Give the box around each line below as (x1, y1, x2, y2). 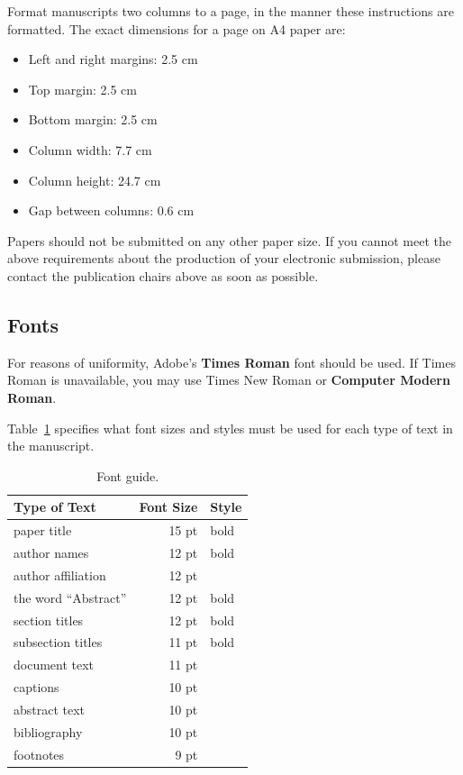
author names (14, 542, 89, 561)
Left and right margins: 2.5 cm (28, 50, 198, 68)
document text (14, 655, 95, 674)
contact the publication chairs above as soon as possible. (7, 266, 319, 285)
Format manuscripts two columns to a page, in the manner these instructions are (7, 2, 454, 20)
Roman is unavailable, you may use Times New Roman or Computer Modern (7, 370, 450, 389)
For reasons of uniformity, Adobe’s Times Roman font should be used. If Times (7, 352, 456, 371)
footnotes (14, 744, 65, 763)
